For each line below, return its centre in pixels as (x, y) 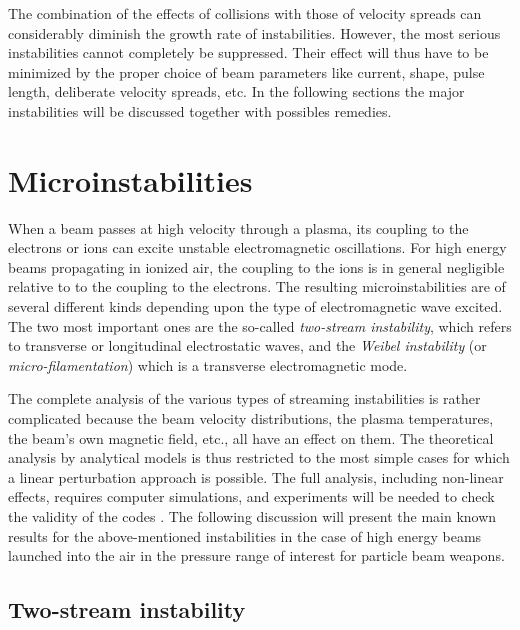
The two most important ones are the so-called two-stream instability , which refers (260, 325)
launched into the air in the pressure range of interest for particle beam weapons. (256, 555)
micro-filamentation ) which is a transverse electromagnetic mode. (208, 364)
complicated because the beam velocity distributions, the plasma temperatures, (251, 418)
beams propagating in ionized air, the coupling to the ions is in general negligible (256, 266)
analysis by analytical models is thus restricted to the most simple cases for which (259, 457)
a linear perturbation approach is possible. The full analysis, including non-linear (256, 476)
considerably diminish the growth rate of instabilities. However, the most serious (254, 32)
